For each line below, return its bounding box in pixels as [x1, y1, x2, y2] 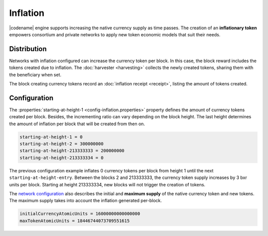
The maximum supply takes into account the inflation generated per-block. [9, 198, 162, 204]
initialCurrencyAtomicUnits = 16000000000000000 [19, 211, 140, 217]
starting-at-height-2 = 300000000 [19, 141, 104, 147]
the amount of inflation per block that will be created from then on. [9, 121, 145, 127]
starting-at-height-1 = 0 [19, 134, 83, 140]
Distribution [9, 45, 47, 53]
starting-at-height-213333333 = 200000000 [19, 148, 125, 154]
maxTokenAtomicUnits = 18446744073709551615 [19, 218, 130, 224]
